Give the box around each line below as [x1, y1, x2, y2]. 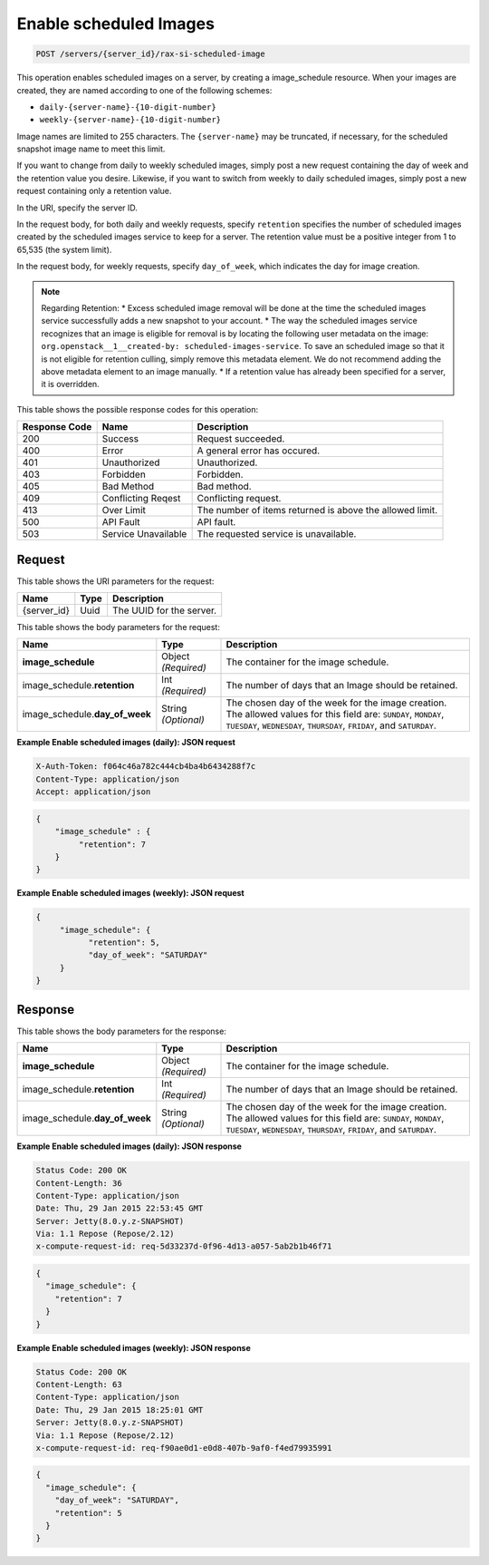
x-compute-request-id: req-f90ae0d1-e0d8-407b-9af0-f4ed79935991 [35, 1443, 332, 1453]
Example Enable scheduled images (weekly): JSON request [16, 888, 244, 899]
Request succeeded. [197, 433, 285, 445]
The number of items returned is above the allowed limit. [197, 504, 438, 517]
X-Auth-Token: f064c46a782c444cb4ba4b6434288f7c [35, 762, 256, 772]
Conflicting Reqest [101, 492, 181, 505]
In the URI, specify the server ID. [16, 202, 138, 213]
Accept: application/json [35, 787, 151, 797]
